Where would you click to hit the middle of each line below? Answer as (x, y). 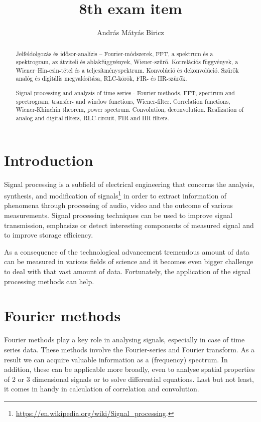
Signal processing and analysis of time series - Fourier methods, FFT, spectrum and (125, 93)
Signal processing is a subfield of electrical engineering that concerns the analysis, (129, 184)
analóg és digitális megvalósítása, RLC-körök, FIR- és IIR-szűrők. (101, 78)
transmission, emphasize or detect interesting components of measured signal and (129, 225)
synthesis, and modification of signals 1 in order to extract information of (115, 195)
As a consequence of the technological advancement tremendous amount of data (127, 251)
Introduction (49, 160)
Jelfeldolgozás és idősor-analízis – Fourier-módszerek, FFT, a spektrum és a (114, 53)
